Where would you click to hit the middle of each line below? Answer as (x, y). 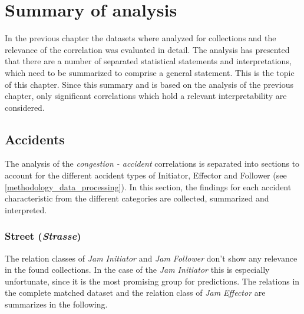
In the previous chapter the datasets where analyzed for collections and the (141, 38)
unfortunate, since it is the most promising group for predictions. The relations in (152, 281)
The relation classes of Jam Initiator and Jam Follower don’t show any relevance (151, 258)
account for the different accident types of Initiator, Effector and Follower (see (146, 175)
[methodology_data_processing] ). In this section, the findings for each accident (148, 186)
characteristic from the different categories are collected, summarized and (137, 198)
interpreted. (26, 209)
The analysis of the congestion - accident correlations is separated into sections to (152, 163)
